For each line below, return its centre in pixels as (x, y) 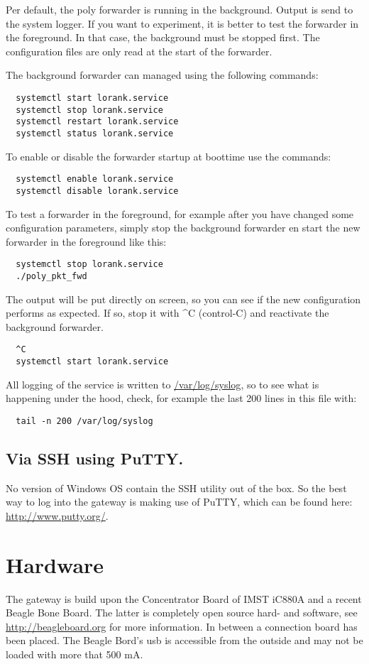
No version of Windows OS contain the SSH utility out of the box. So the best (176, 488)
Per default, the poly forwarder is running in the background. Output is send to (180, 9)
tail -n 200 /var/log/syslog (84, 421)
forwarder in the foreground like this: (86, 241)
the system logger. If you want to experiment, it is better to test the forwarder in (182, 23)
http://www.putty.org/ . (57, 515)
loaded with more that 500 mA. (75, 654)
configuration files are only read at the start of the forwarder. (139, 51)
